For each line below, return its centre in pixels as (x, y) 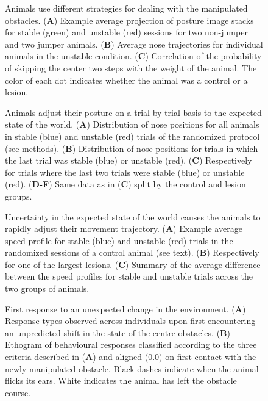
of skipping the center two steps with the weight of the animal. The (131, 67)
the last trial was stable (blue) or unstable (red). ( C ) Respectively (129, 160)
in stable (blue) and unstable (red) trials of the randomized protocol (132, 136)
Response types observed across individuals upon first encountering (130, 321)
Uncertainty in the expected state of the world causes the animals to (133, 216)
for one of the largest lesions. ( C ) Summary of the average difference (133, 264)
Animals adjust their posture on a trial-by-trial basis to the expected (133, 112)
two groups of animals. (47, 288)
